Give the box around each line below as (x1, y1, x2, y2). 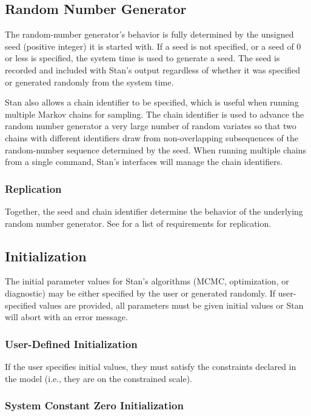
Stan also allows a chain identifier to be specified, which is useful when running (5, 96, 299, 109)
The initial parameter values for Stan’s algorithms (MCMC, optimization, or (5, 275, 289, 287)
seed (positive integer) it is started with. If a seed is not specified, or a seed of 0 (5, 39, 301, 52)
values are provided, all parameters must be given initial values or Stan (39, 298, 304, 311)
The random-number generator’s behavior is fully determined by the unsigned (5, 28, 294, 41)
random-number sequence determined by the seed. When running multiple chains (5, 143, 307, 156)
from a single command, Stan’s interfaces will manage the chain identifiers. (5, 155, 283, 168)
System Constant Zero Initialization (5, 398, 184, 413)
